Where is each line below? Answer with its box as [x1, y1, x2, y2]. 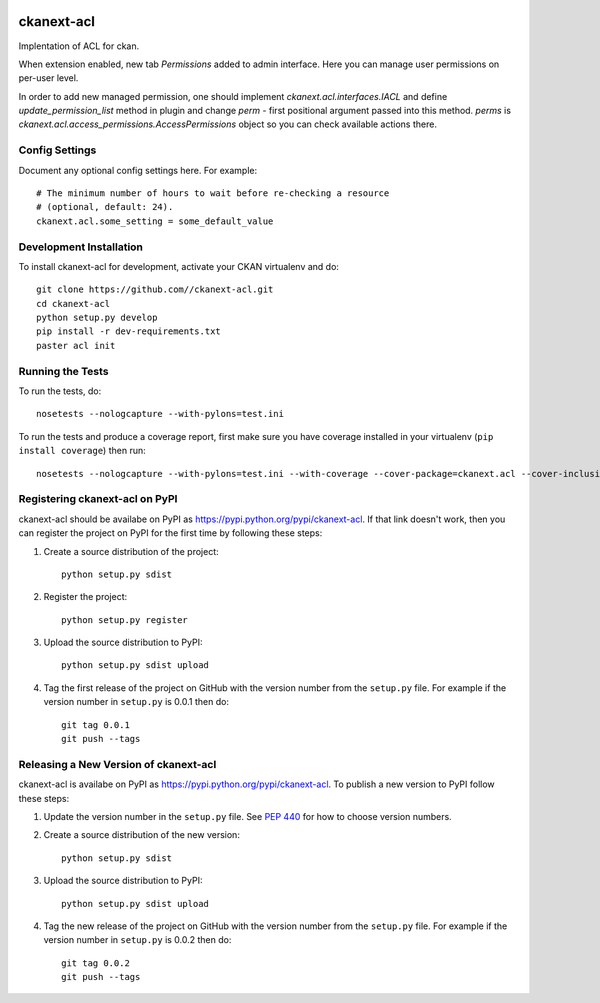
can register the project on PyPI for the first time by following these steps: [18, 527, 323, 539]
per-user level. [18, 72, 79, 84]
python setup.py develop [36, 312, 158, 324]
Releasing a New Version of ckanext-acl [18, 757, 217, 771]
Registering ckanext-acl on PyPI [18, 492, 178, 506]
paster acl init [36, 340, 116, 351]
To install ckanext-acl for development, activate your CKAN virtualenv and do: [18, 260, 340, 272]
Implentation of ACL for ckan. [18, 40, 140, 52]
